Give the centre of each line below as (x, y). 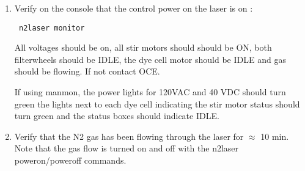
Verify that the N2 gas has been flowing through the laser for (129, 136)
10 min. (275, 136)
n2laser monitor (52, 28)
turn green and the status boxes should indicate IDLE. (117, 116)
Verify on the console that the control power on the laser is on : (134, 8)
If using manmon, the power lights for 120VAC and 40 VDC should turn (150, 92)
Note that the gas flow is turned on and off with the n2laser (127, 148)
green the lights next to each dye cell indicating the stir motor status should (157, 104)
